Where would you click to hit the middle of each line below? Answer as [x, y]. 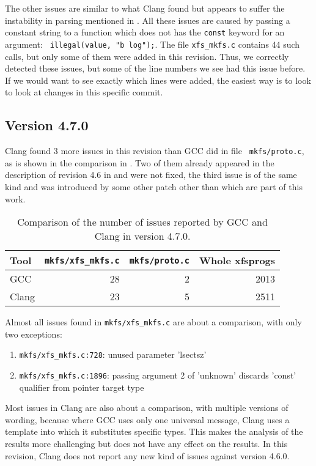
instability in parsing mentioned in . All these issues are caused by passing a [148, 20]
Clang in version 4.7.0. [142, 236]
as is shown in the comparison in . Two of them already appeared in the [140, 162]
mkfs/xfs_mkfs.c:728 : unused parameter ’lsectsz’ [113, 354]
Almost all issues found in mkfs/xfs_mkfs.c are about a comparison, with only [153, 322]
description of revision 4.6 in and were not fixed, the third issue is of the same [151, 175]
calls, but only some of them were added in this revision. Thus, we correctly [147, 56]
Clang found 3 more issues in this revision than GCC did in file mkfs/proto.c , [155, 151]
